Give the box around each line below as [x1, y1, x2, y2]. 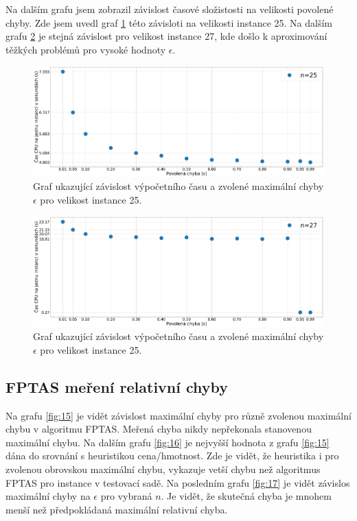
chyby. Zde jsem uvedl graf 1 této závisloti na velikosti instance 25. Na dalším [5, 15, 333, 29]
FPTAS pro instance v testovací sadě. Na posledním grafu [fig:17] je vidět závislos [5, 475, 350, 489]
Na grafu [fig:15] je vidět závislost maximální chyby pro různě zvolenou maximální [5, 408, 352, 422]
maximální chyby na [5, 489, 91, 503]
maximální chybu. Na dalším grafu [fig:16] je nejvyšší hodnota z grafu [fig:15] [5, 435, 330, 449]
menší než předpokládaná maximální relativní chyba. [5, 502, 228, 516]
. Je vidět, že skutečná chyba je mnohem [161, 489, 332, 503]
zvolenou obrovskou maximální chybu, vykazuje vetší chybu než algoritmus [5, 461, 321, 476]
